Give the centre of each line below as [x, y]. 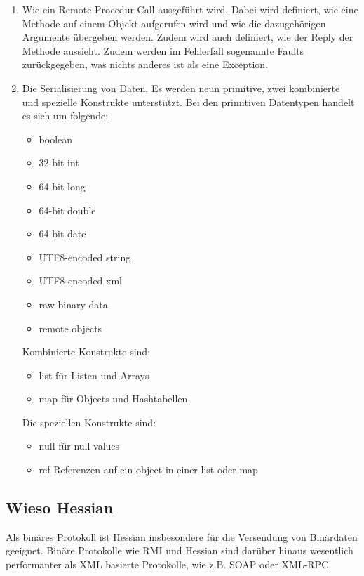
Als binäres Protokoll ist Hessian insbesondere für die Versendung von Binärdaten [182, 536]
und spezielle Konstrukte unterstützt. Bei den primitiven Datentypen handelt [188, 102]
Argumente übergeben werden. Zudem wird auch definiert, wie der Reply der [188, 37]
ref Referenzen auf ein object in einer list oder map [148, 470]
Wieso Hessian [60, 508]
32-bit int [59, 163]
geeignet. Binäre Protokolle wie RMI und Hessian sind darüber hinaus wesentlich [180, 550]
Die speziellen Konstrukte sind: [89, 422]
